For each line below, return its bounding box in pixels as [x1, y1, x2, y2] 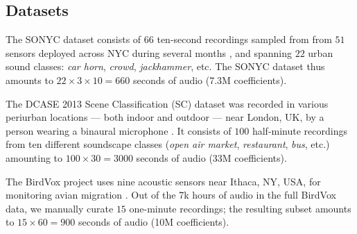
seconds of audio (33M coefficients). [136, 150, 287, 165]
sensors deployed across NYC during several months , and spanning [6, 45, 292, 60]
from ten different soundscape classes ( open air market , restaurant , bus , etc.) [6, 137, 330, 151]
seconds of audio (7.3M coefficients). [133, 72, 287, 87]
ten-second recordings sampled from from [157, 32, 332, 47]
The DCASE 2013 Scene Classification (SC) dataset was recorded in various [6, 96, 329, 110]
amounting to [6, 150, 63, 165]
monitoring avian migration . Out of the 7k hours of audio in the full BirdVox [6, 187, 336, 202]
